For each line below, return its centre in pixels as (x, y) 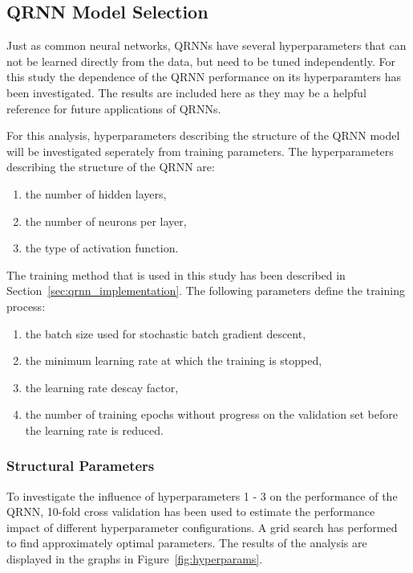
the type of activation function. (102, 248)
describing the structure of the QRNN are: (111, 167)
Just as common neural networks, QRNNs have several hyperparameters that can (206, 45)
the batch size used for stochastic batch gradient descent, (166, 333)
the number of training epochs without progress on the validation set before (211, 414)
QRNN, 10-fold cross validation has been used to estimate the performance (191, 512)
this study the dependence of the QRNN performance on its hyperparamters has (204, 77)
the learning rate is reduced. (94, 430)
